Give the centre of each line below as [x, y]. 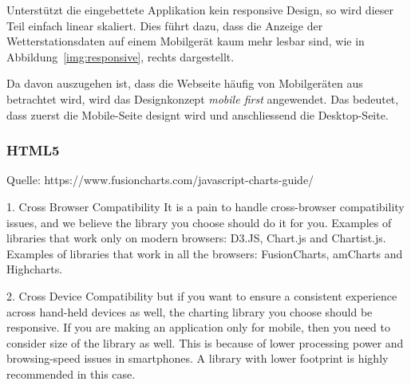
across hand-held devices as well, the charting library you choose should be [190, 311]
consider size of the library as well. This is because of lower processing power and [205, 342]
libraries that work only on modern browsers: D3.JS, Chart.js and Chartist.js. [196, 238]
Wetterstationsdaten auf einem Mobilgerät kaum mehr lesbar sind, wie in [186, 41]
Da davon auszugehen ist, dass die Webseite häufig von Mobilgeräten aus [185, 83]
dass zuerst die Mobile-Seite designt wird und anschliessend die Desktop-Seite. [198, 114]
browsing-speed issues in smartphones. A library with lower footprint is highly [198, 358]
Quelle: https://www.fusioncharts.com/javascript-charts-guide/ [160, 180]
